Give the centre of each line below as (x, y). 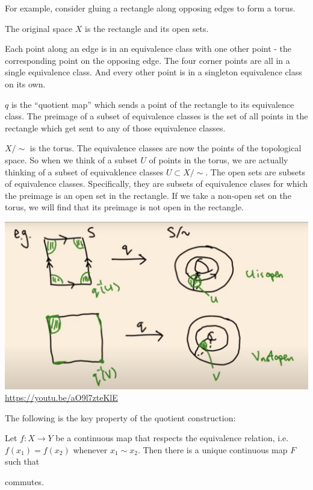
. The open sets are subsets (255, 171)
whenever (90, 449)
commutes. (25, 482)
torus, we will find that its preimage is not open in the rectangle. (125, 207)
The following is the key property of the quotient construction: (120, 417)
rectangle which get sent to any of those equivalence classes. (115, 127)
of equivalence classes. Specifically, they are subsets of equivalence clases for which (156, 184)
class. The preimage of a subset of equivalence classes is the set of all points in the (156, 116)
